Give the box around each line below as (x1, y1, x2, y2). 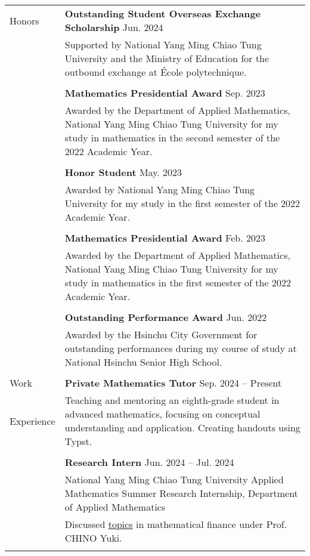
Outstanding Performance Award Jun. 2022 (64, 310, 267, 324)
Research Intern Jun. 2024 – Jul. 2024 (64, 455, 234, 469)
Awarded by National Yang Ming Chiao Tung (64, 183, 255, 196)
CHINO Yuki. (64, 531, 122, 545)
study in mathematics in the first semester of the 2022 (64, 276, 291, 289)
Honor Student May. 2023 (64, 165, 182, 179)
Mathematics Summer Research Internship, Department (64, 486, 298, 500)
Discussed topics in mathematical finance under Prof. (64, 517, 287, 531)
